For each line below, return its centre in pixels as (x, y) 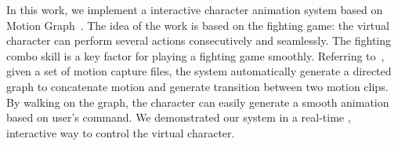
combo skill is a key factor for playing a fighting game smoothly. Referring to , (195, 55)
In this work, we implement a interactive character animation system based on (195, 9)
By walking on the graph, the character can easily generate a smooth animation (198, 102)
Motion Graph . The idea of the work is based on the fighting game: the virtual (198, 25)
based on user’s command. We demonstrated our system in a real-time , (179, 117)
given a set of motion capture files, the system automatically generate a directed (199, 71)
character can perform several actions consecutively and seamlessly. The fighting (199, 40)
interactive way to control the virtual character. (121, 132)
